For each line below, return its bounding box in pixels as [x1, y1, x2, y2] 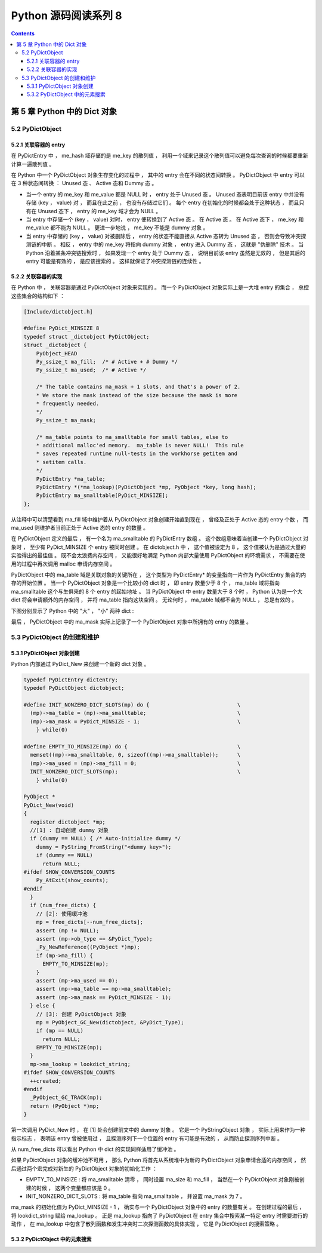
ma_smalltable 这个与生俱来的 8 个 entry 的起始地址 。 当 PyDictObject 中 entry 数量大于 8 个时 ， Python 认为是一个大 [11, 588, 303, 595]
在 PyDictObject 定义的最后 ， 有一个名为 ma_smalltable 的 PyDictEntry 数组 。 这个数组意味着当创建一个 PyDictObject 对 [11, 535, 309, 542]
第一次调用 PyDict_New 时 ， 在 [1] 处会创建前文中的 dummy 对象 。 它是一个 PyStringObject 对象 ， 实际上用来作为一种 [11, 1126, 306, 1134]
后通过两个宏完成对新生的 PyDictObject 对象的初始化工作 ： [11, 1165, 158, 1172]
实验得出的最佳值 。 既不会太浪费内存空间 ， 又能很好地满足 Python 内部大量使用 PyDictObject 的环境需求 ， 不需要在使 [11, 552, 305, 559]
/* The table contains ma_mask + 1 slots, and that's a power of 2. [36, 383, 241, 391]
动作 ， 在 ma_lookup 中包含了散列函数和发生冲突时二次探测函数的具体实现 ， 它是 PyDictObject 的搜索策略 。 [11, 1220, 282, 1227]
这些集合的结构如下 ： [11, 292, 65, 299]
